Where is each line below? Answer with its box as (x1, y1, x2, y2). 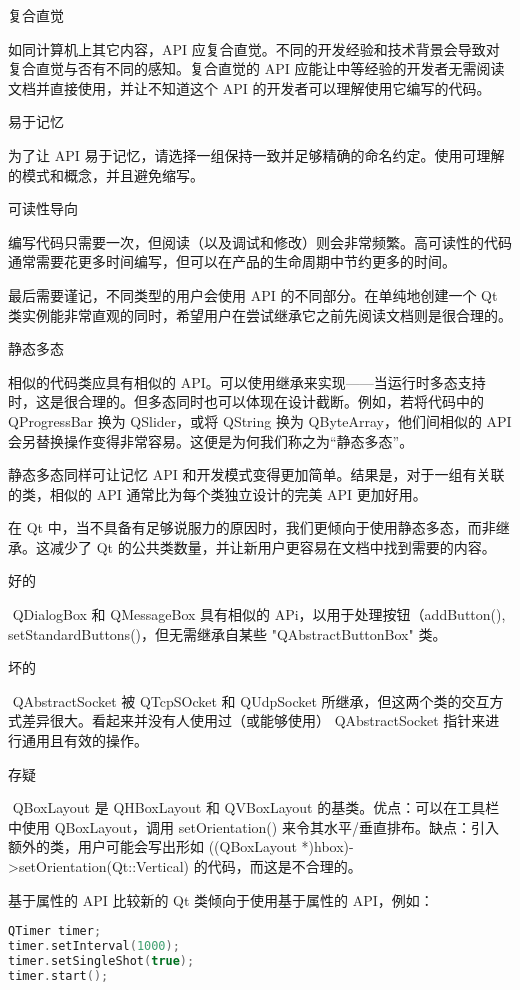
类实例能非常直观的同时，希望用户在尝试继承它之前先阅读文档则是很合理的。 (8, 304, 512, 325)
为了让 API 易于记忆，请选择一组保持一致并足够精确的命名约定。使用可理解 (8, 144, 505, 165)
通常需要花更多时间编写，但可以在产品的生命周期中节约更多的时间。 (8, 251, 456, 272)
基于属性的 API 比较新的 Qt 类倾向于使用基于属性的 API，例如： (8, 889, 434, 910)
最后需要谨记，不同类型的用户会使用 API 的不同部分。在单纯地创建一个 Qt (8, 284, 498, 305)
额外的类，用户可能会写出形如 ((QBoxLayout (8, 836, 297, 857)
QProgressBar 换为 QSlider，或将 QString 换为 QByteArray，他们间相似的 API (8, 410, 512, 431)
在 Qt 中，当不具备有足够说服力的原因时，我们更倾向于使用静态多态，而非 (8, 517, 496, 538)
